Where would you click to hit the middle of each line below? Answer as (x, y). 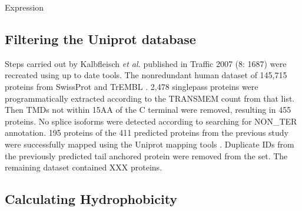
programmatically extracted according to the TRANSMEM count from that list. (150, 98)
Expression (24, 7)
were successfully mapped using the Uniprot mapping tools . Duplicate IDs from (150, 144)
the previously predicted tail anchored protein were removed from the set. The (146, 155)
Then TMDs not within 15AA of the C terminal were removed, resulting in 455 (148, 110)
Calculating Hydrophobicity (91, 199)
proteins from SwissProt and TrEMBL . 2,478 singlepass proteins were (132, 86)
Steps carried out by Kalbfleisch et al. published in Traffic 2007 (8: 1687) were (146, 63)
